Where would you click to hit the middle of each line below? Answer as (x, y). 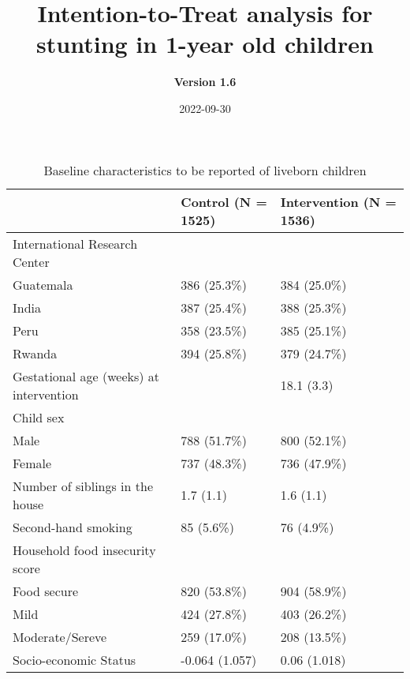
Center (31, 261)
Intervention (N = (338, 201)
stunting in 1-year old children (205, 44)
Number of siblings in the (83, 486)
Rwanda (35, 353)
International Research (75, 243)
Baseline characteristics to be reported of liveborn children (205, 170)
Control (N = (224, 201)
